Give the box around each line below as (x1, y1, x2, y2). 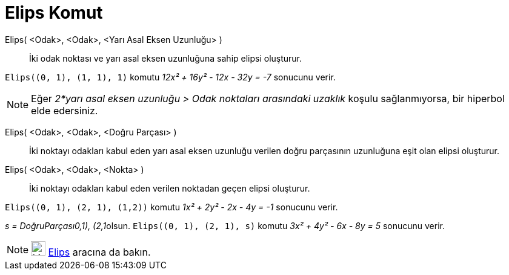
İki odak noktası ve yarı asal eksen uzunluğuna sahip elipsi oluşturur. (29, 53, 302, 63)
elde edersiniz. (31, 104, 98, 117)
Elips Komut (5, 2, 103, 23)
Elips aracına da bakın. (48, 245, 151, 258)
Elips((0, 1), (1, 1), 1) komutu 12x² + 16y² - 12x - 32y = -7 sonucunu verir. (5, 71, 336, 82)
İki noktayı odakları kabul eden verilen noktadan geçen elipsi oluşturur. (29, 183, 310, 193)
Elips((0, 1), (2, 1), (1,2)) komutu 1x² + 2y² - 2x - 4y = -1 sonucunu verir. (5, 201, 338, 212)
